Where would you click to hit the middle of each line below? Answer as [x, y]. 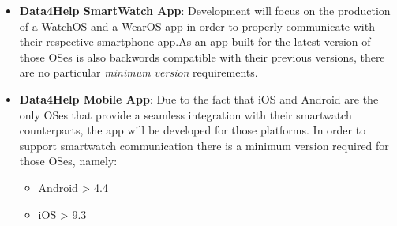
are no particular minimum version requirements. [139, 72]
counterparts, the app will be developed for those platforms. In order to [193, 130]
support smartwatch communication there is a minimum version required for [204, 145]
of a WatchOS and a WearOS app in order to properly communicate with [197, 26]
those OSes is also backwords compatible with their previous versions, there [202, 56]
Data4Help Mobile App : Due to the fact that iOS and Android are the [199, 98]
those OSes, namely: [68, 161]
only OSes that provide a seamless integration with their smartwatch [185, 114]
